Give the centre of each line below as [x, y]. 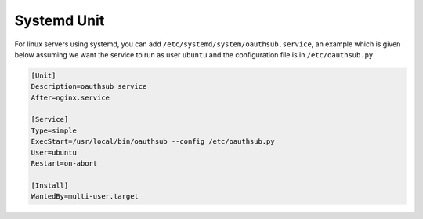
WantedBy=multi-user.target [85, 197]
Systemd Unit [60, 20]
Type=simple [54, 130]
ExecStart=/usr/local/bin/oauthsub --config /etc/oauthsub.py [153, 142]
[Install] [50, 185]
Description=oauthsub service [89, 87]
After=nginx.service [70, 97]
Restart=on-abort [64, 164]
